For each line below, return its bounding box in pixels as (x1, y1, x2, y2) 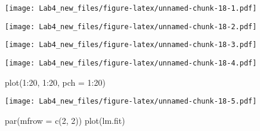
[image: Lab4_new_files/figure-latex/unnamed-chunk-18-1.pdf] (5, 4, 257, 13)
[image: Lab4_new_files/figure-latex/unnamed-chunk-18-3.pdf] (5, 40, 257, 49)
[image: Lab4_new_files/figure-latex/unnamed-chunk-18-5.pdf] (5, 97, 257, 106)
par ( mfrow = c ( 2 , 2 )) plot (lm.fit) (5, 114, 125, 126)
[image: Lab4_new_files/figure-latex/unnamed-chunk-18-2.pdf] (5, 22, 257, 31)
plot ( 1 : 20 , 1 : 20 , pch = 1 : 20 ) (5, 76, 106, 88)
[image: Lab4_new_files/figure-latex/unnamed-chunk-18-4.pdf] (5, 58, 257, 67)
